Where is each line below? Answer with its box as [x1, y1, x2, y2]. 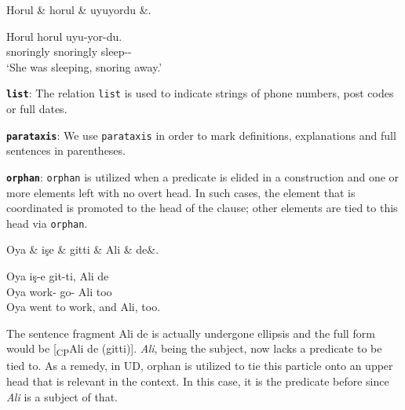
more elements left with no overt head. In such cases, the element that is [6, 184, 356, 200]
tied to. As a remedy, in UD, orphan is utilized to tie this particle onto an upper [6, 357, 393, 374]
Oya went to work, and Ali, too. [6, 298, 161, 315]
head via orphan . [6, 214, 88, 231]
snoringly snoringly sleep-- [6, 43, 132, 60]
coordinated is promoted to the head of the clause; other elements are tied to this [6, 200, 398, 216]
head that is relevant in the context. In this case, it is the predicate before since [6, 373, 389, 390]
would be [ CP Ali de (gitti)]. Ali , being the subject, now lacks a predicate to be [6, 340, 382, 359]
